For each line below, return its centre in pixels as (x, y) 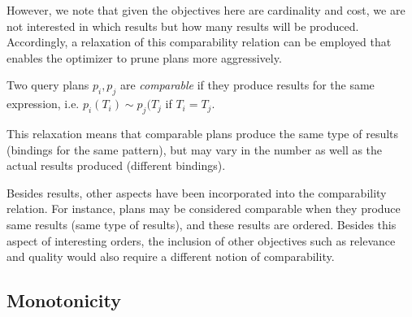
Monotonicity (64, 300)
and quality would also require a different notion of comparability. (171, 256)
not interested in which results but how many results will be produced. (183, 26)
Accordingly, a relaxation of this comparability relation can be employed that (199, 42)
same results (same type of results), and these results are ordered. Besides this (202, 224)
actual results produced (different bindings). (116, 165)
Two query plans (48, 85)
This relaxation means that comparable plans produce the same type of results (203, 133)
